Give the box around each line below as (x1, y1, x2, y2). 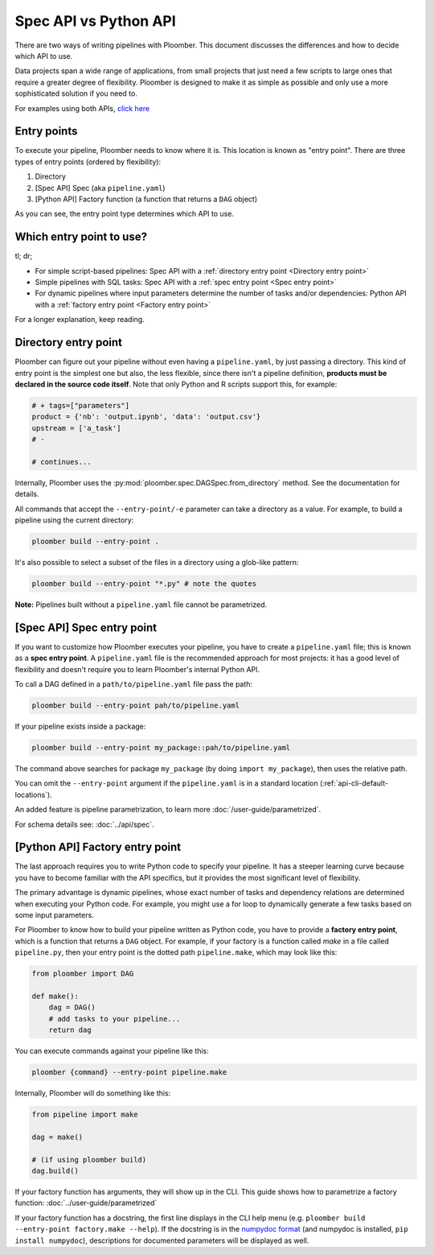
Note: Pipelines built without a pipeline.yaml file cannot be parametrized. (14, 600, 268, 609)
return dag (48, 1026, 92, 1034)
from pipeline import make (31, 1110, 138, 1119)
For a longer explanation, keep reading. (14, 315, 145, 324)
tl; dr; (14, 251, 33, 261)
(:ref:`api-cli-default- (319, 778, 389, 788)
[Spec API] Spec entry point (14, 621, 157, 634)
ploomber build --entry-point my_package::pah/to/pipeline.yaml (31, 743, 291, 752)
